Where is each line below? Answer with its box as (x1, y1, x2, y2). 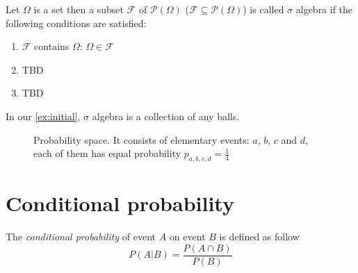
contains (34, 39, 70, 53)
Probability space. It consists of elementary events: (33, 132, 250, 147)
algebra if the (295, 2, 353, 16)
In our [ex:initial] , (6, 108, 81, 123)
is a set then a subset (33, 2, 124, 16)
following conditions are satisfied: (6, 15, 147, 30)
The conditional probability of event (6, 229, 156, 244)
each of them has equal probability (33, 146, 181, 160)
